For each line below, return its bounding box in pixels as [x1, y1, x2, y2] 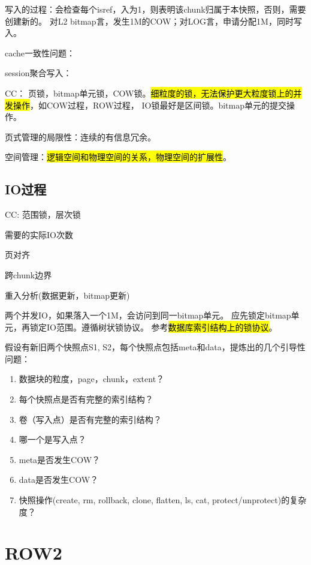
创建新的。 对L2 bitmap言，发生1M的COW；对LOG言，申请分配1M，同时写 [5, 14, 302, 27]
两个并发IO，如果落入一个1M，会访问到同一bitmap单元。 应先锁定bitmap [5, 309, 291, 321]
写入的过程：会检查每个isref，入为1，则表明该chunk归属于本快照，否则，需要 [5, 3, 306, 15]
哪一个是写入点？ [19, 433, 86, 446]
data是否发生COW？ [19, 473, 99, 486]
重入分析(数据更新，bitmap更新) [5, 288, 130, 301]
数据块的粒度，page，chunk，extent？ [19, 372, 165, 385]
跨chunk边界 [5, 268, 52, 281]
